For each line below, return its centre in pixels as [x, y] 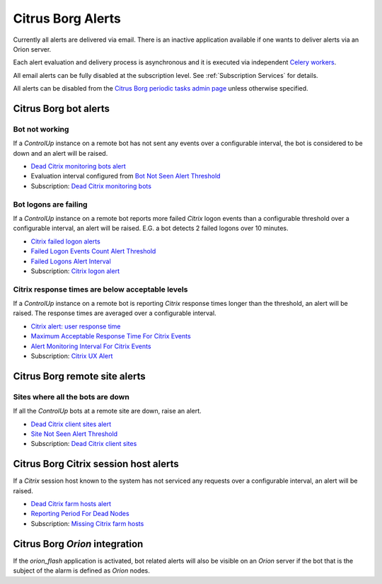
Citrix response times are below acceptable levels [100, 289]
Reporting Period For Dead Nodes [80, 514]
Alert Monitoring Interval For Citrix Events [91, 346]
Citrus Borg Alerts [67, 18]
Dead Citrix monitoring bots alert [79, 166]
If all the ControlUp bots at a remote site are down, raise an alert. [107, 411]
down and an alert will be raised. [60, 153]
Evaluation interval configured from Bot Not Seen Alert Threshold [126, 176]
